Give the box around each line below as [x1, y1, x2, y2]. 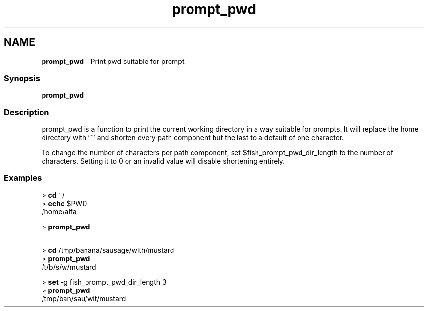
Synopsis [4, 73, 40, 83]
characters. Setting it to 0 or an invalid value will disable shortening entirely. [42, 157, 285, 166]
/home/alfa [42, 207, 77, 216]
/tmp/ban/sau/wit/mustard [42, 294, 126, 303]
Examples [4, 173, 42, 183]
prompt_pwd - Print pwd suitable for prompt [42, 57, 185, 65]
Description [4, 107, 49, 117]
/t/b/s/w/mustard [42, 262, 96, 271]
